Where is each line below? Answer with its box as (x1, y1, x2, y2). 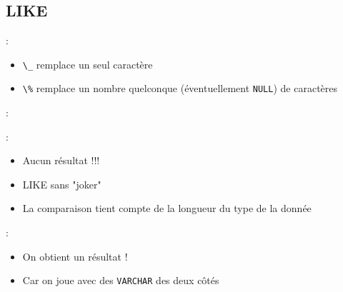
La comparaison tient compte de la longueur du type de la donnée (22, 201, 312, 216)
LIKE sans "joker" (22, 176, 101, 191)
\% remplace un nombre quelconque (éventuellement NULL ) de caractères (22, 81, 338, 96)
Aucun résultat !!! (22, 153, 100, 168)
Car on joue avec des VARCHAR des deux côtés (22, 273, 219, 288)
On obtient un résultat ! (22, 248, 128, 263)
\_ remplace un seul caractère (22, 56, 153, 71)
